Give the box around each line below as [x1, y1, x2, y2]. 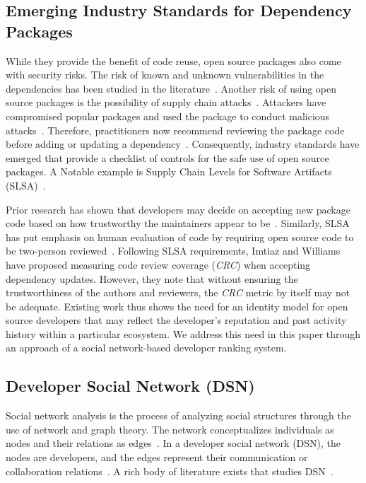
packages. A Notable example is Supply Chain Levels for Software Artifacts [6, 164, 332, 179]
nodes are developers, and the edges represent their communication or [6, 450, 308, 465]
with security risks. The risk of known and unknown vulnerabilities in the [6, 67, 324, 82]
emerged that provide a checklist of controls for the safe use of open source [6, 150, 329, 165]
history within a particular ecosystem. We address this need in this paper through [6, 326, 361, 341]
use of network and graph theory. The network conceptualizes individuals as [6, 421, 334, 436]
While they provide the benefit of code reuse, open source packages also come [6, 53, 341, 68]
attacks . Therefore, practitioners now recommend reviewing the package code [6, 122, 345, 137]
